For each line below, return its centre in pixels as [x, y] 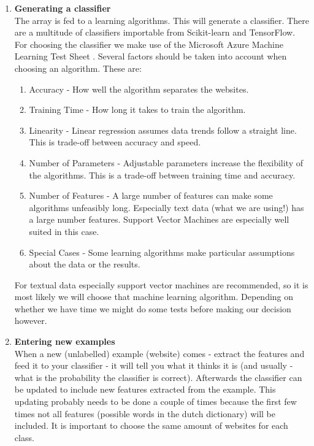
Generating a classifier [63, 8]
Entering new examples [65, 341]
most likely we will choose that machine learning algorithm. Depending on [154, 297]
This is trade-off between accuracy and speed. [115, 142]
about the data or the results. [85, 264]
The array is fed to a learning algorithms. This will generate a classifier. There [162, 20]
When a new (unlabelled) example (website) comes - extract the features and [159, 353]
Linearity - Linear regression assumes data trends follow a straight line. [163, 130]
